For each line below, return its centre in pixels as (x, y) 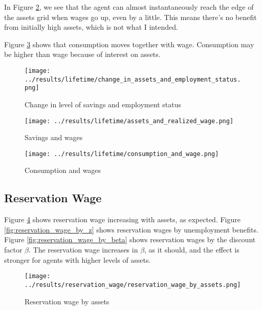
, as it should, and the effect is (192, 250)
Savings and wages (54, 137)
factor (13, 250)
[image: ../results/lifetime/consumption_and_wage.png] (122, 154)
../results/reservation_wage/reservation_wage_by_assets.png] (133, 285)
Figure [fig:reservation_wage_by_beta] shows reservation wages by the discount (130, 239)
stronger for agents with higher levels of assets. (78, 259)
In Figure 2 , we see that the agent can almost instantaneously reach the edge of (129, 7)
